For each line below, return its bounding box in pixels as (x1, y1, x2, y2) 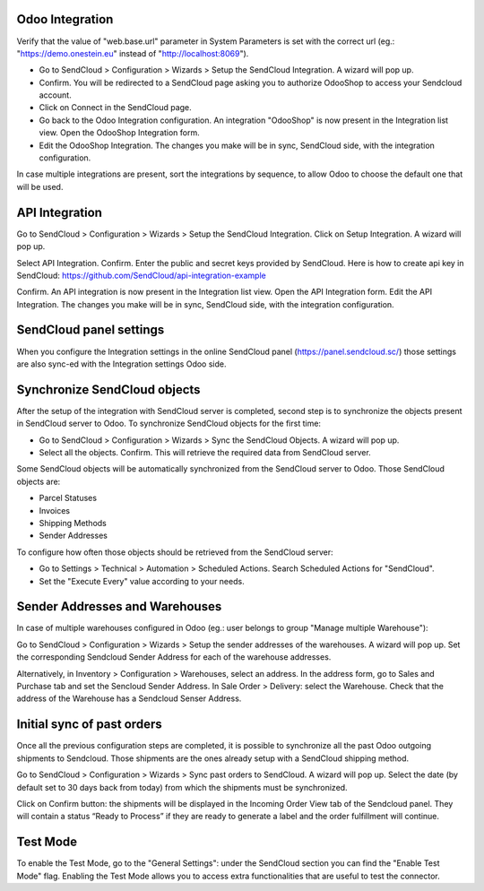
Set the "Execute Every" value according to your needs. (39, 575, 246, 586)
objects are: (16, 476, 61, 487)
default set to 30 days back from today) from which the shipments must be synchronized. (16, 782, 349, 792)
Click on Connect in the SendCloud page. (39, 102, 192, 113)
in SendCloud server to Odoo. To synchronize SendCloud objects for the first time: (16, 418, 322, 429)
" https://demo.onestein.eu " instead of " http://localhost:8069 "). (16, 48, 249, 58)
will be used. (16, 181, 64, 192)
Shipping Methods (39, 518, 108, 528)
